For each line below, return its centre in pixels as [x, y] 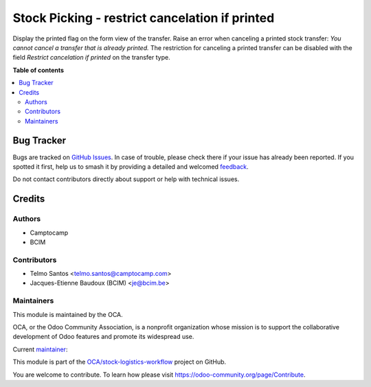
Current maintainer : [40, 349]
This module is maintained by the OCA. [68, 314]
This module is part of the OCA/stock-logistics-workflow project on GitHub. [120, 362]
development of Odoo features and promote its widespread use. [103, 337]
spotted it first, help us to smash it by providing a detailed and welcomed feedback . [131, 166]
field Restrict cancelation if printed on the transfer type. [92, 58]
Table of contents [38, 70]
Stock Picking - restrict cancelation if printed [144, 18]
